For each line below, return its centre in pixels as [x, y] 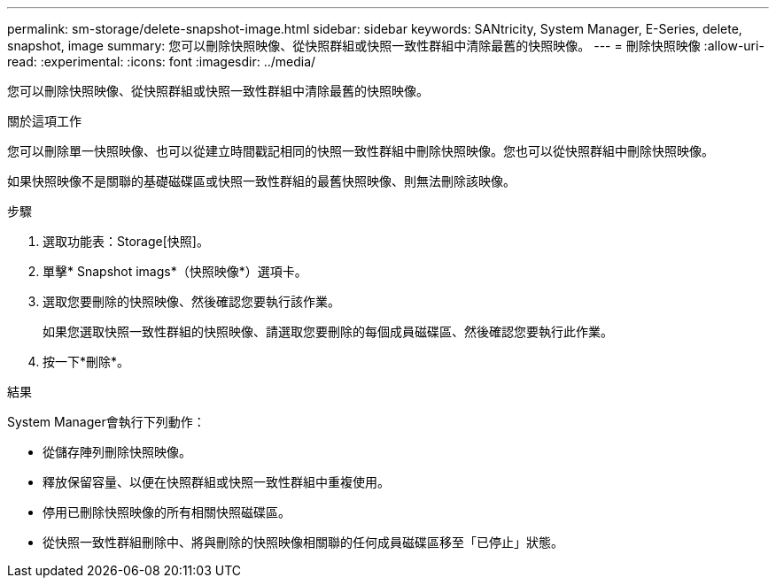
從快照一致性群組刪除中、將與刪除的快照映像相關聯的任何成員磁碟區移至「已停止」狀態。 [303, 542]
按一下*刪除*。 [86, 362]
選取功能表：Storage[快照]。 [126, 241]
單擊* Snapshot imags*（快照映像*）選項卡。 [175, 271]
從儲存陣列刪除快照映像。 [117, 452]
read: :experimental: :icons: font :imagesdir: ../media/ [162, 62]
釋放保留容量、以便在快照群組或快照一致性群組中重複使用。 [216, 482]
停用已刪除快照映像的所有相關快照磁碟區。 [167, 512]
